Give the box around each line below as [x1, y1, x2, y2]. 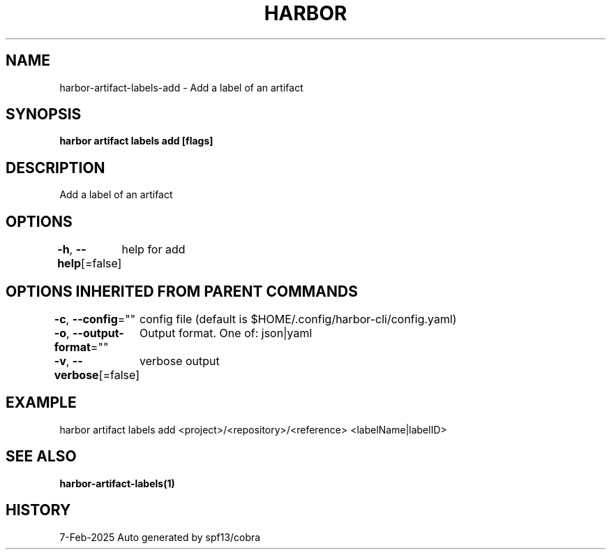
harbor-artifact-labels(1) [59, 477, 175, 489]
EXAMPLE [6, 394, 77, 412]
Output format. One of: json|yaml [139, 325, 312, 340]
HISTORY [6, 501, 71, 519]
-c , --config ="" [54, 311, 136, 326]
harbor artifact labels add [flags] [59, 135, 213, 147]
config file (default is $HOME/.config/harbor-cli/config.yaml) [139, 311, 457, 326]
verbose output [139, 353, 220, 368]
